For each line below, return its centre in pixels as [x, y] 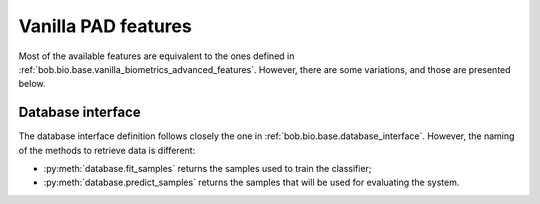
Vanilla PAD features [105, 26]
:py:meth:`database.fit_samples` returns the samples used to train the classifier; [207, 169]
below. [32, 84]
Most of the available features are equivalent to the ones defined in [156, 56]
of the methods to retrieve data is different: [107, 150]
